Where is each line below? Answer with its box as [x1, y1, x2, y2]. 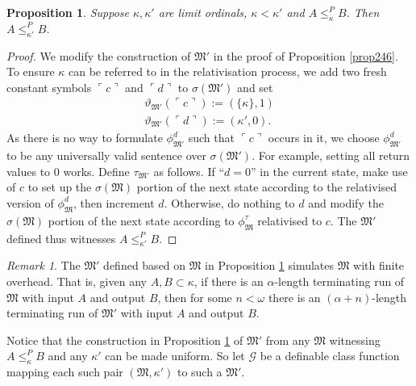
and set [237, 78, 273, 95]
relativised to [257, 212, 322, 229]
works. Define [63, 162, 130, 179]
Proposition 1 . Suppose [6, 4, 129, 20]
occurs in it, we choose [268, 129, 380, 146]
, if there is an [193, 272, 264, 289]
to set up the [27, 178, 92, 195]
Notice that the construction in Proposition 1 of [6, 331, 243, 348]
